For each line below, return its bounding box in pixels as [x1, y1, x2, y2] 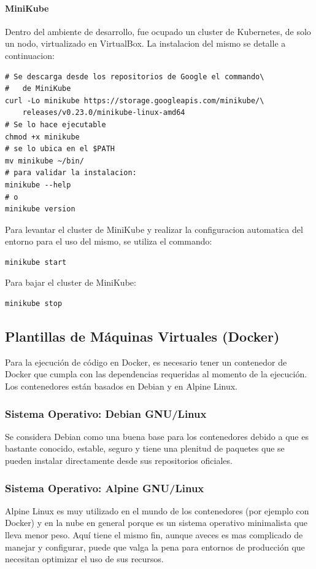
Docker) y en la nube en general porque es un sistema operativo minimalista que [5, 516, 307, 529]
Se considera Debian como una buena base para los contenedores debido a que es [5, 430, 309, 442]
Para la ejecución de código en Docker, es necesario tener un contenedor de [5, 355, 287, 368]
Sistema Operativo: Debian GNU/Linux [5, 406, 207, 421]
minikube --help [5, 180, 71, 189]
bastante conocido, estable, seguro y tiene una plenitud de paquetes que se [5, 442, 285, 455]
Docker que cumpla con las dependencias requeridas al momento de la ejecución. [5, 367, 307, 380]
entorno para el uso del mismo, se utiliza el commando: [5, 235, 212, 248]
